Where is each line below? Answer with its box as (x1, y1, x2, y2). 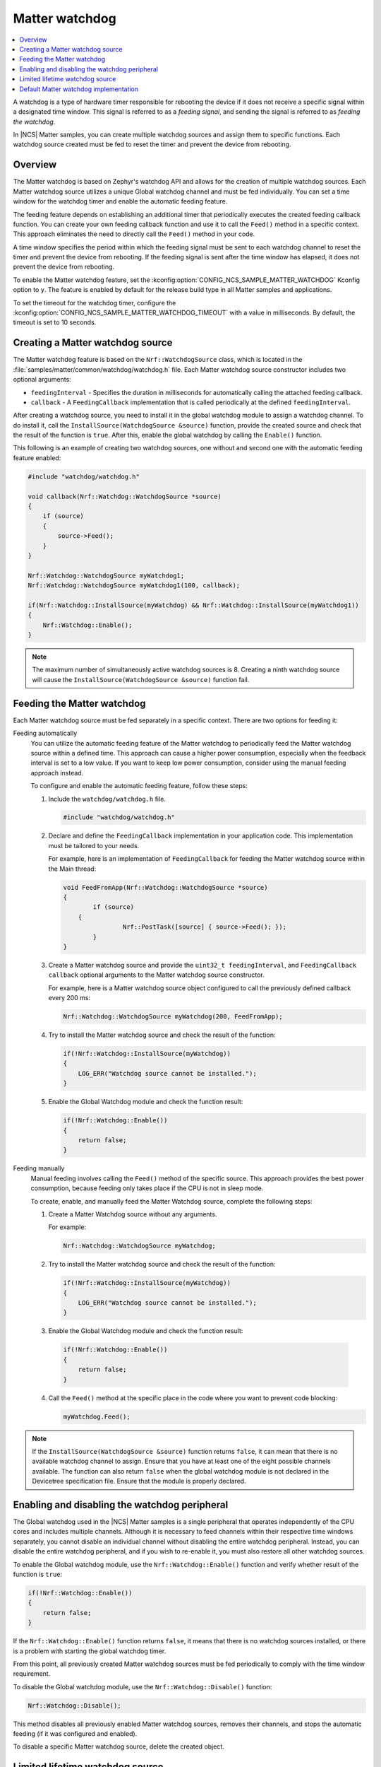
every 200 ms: (48, 994, 91, 1002)
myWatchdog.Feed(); (63, 1412, 131, 1421)
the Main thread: (48, 864, 97, 873)
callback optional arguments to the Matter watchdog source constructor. (48, 970, 265, 979)
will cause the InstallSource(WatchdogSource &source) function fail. (32, 675, 250, 683)
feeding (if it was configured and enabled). (13, 1730, 138, 1738)
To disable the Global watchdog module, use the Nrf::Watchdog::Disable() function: (13, 1682, 272, 1691)
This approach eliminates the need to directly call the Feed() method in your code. (13, 230, 255, 238)
